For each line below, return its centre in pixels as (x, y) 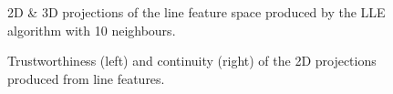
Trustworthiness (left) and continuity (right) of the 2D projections (192, 61)
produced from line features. (86, 78)
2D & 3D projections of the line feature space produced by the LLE (196, 12)
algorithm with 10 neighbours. (92, 30)
